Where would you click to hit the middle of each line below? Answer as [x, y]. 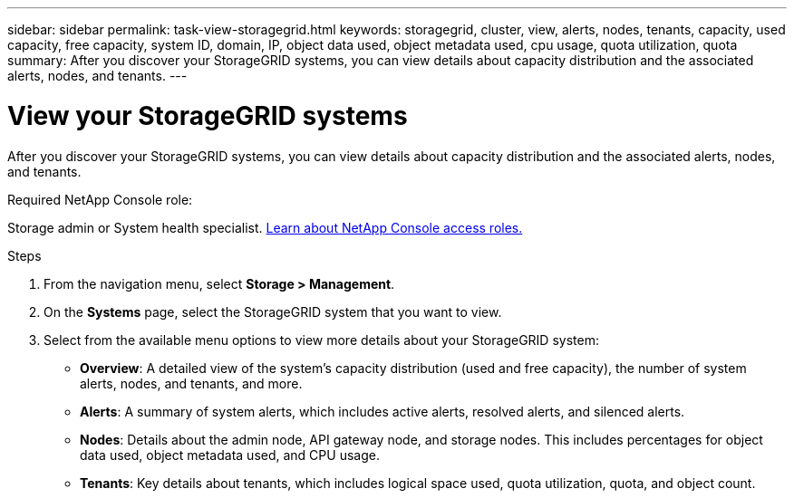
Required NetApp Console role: [100, 199]
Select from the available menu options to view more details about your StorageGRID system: [321, 340]
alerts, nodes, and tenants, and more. [191, 383]
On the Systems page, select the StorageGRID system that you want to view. [273, 311]
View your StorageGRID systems [208, 115]
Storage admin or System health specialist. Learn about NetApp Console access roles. [265, 227]
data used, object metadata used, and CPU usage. [230, 455]
